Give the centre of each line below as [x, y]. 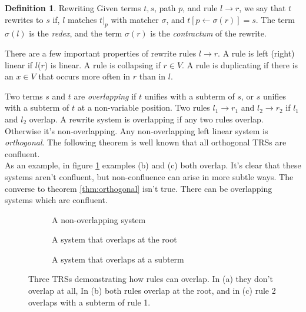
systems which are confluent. [56, 200]
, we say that [262, 8]
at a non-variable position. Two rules [144, 107]
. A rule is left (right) [256, 53]
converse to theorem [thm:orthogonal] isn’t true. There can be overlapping [139, 188]
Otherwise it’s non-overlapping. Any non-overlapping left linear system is [137, 130]
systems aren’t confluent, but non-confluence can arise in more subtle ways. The [149, 176]
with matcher [135, 19]
